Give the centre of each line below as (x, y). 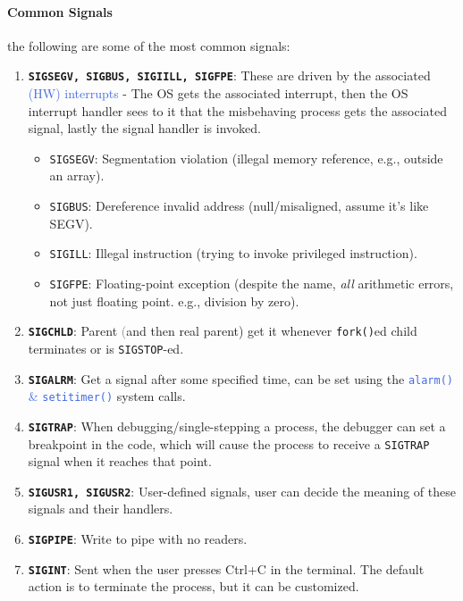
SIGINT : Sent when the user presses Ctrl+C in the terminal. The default (226, 568)
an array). (77, 175)
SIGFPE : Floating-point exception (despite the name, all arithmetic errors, (252, 283)
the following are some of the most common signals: (149, 45)
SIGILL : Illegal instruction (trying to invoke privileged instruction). (233, 253)
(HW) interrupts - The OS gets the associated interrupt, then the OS (218, 93)
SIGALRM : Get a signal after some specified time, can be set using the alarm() (241, 378)
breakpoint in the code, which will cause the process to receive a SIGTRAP (229, 443)
